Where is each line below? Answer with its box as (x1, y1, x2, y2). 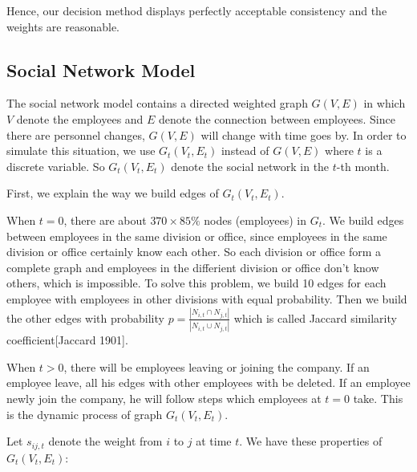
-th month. (336, 157, 390, 174)
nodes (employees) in (204, 211, 306, 228)
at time (196, 433, 232, 450)
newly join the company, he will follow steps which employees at (6, 389, 322, 406)
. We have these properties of (239, 433, 383, 450)
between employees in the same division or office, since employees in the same (6, 227, 387, 244)
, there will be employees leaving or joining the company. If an (63, 358, 370, 375)
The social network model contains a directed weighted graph (6, 95, 308, 112)
